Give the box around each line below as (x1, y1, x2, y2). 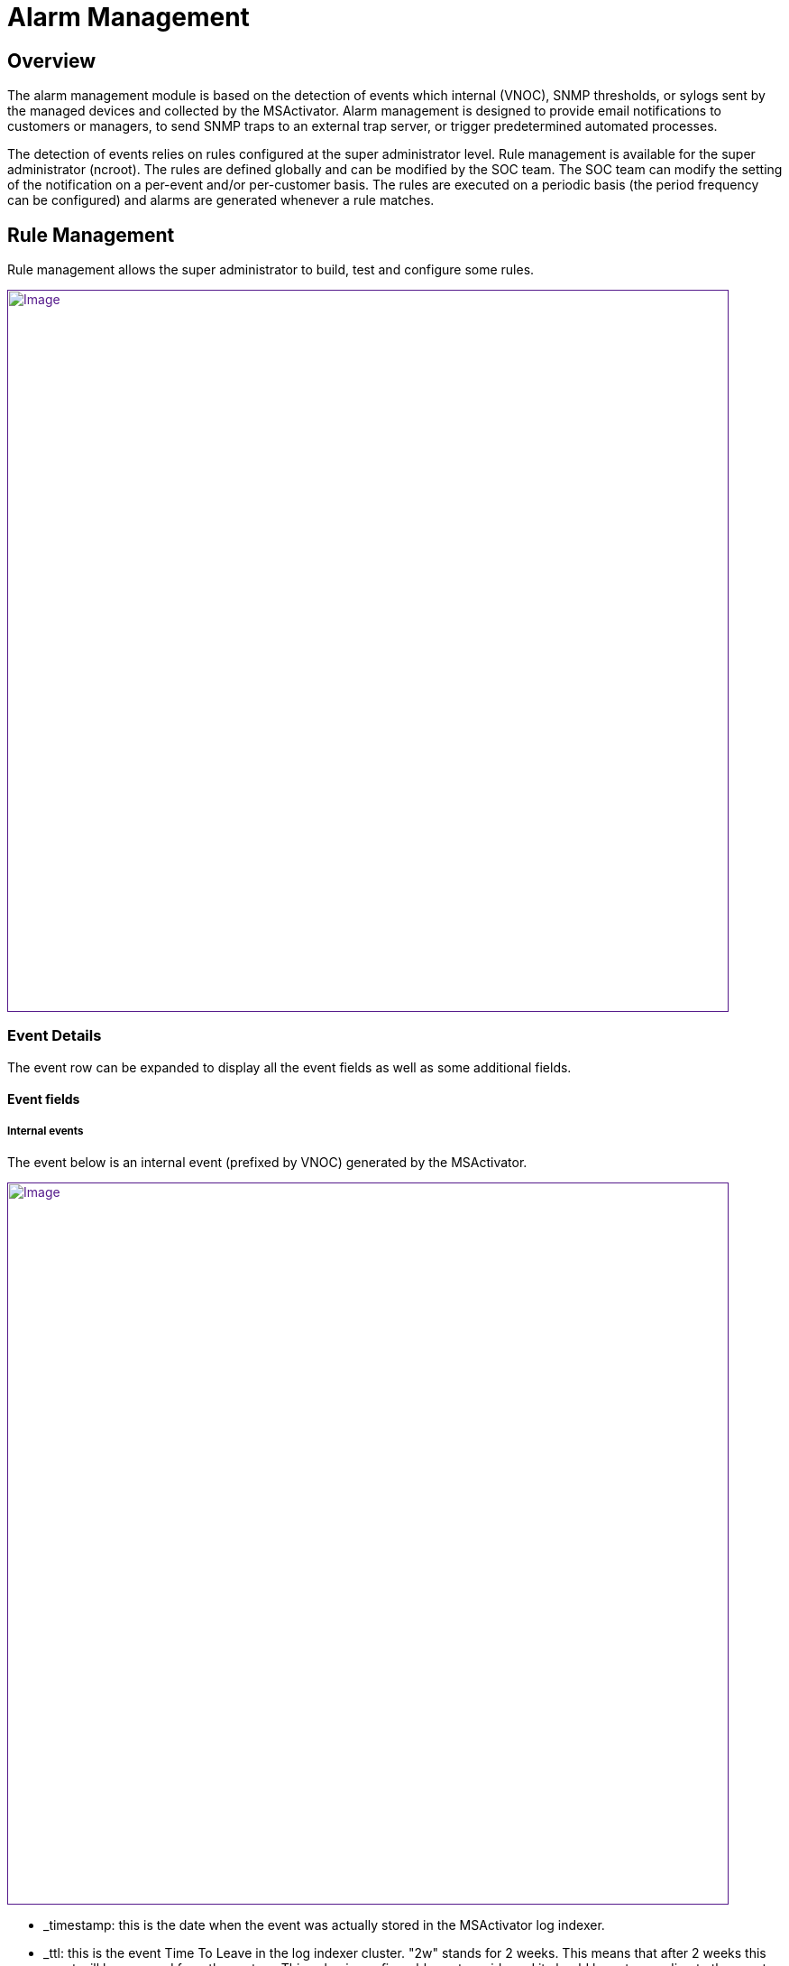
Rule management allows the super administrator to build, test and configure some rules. (7, 262, 535, 278)
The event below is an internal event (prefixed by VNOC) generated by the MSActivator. (7, 1155, 528, 1171)
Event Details (7, 1026, 102, 1045)
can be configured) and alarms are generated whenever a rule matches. (7, 192, 435, 209)
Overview (7, 49, 96, 72)
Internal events (7, 1124, 84, 1137)
